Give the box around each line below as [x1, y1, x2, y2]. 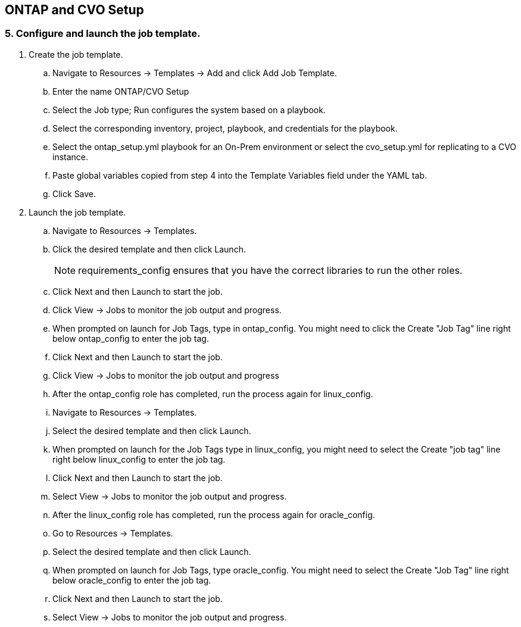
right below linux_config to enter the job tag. [52, 454, 226, 464]
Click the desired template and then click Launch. [52, 244, 246, 254]
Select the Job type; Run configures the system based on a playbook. [52, 104, 326, 115]
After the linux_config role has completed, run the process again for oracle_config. [52, 509, 375, 520]
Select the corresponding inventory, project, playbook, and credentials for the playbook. [52, 123, 398, 133]
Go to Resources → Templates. [52, 528, 173, 538]
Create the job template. [29, 49, 123, 60]
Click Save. [52, 188, 96, 199]
